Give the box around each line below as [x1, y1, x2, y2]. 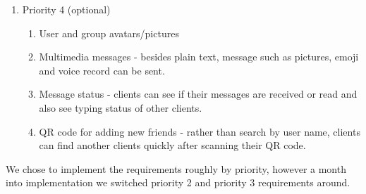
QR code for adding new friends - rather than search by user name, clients [39, 124, 360, 138]
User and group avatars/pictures [39, 25, 179, 40]
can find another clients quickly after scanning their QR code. [39, 138, 306, 153]
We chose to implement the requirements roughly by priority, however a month [6, 161, 346, 176]
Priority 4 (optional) [22, 2, 111, 16]
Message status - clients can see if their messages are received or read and [39, 86, 358, 101]
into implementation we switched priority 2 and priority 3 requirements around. [6, 175, 350, 190]
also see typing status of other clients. [39, 100, 202, 115]
